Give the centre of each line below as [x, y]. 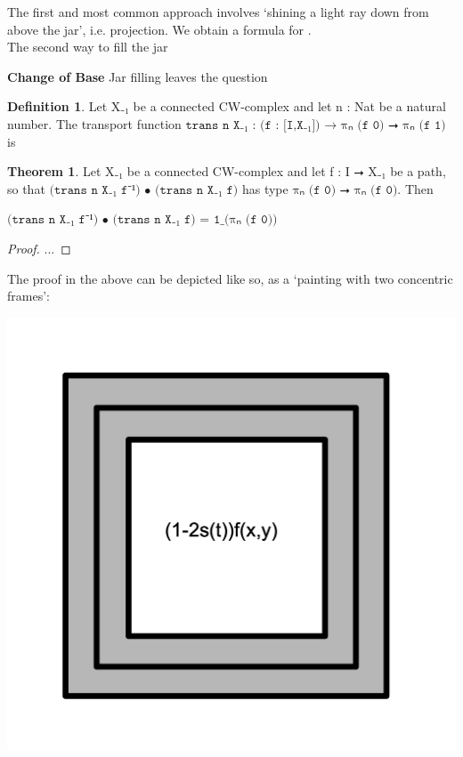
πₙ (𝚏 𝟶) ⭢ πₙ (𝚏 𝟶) [345, 190]
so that [26, 188]
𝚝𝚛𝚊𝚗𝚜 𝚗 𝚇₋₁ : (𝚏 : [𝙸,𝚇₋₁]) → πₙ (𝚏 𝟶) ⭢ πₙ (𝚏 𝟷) [316, 125]
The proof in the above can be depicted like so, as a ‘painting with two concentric [230, 278]
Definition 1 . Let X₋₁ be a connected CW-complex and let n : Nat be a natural [227, 106]
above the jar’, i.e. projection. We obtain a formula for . [159, 29]
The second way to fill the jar [88, 47]
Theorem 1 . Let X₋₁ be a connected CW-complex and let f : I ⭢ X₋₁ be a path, [227, 171]
